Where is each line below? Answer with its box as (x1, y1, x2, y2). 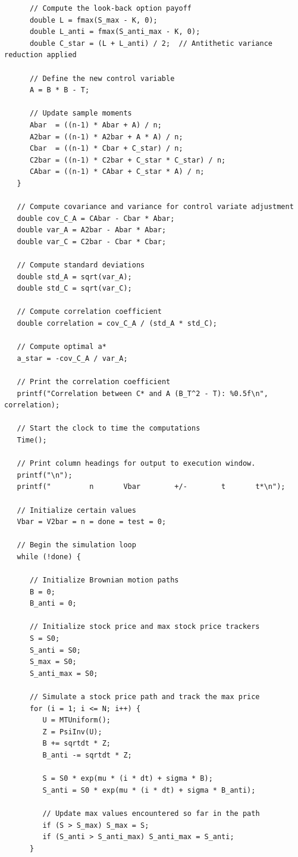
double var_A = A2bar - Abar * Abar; (17, 226, 167, 235)
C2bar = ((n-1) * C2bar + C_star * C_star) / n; (29, 155, 226, 164)
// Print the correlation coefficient (17, 378, 171, 386)
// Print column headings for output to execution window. (17, 459, 256, 468)
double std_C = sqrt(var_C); (17, 284, 132, 293)
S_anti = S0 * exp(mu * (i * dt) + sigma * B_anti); (42, 786, 256, 794)
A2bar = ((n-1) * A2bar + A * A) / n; (29, 132, 183, 141)
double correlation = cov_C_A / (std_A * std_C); (17, 319, 217, 328)
